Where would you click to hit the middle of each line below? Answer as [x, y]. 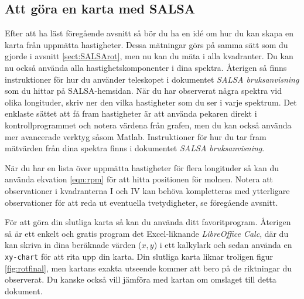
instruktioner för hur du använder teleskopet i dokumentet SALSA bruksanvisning [152, 79]
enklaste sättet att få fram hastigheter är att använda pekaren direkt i [131, 113]
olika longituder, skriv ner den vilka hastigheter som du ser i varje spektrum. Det [151, 102]
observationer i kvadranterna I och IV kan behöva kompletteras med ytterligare [147, 190]
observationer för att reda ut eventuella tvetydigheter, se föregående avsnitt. [141, 202]
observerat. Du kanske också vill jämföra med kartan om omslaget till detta [141, 279]
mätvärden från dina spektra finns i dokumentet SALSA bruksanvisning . [135, 148]
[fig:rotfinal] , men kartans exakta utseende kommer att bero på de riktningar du [148, 268]
